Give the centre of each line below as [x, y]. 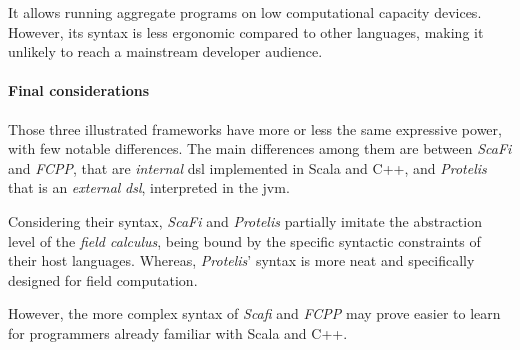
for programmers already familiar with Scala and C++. [178, 332]
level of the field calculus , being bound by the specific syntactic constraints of [244, 240]
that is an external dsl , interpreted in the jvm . [149, 187]
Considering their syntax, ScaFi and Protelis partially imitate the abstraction [245, 220]
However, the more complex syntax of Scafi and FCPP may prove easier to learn [254, 313]
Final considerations [79, 90]
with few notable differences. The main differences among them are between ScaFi [260, 148]
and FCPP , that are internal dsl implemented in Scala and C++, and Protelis [247, 167]
